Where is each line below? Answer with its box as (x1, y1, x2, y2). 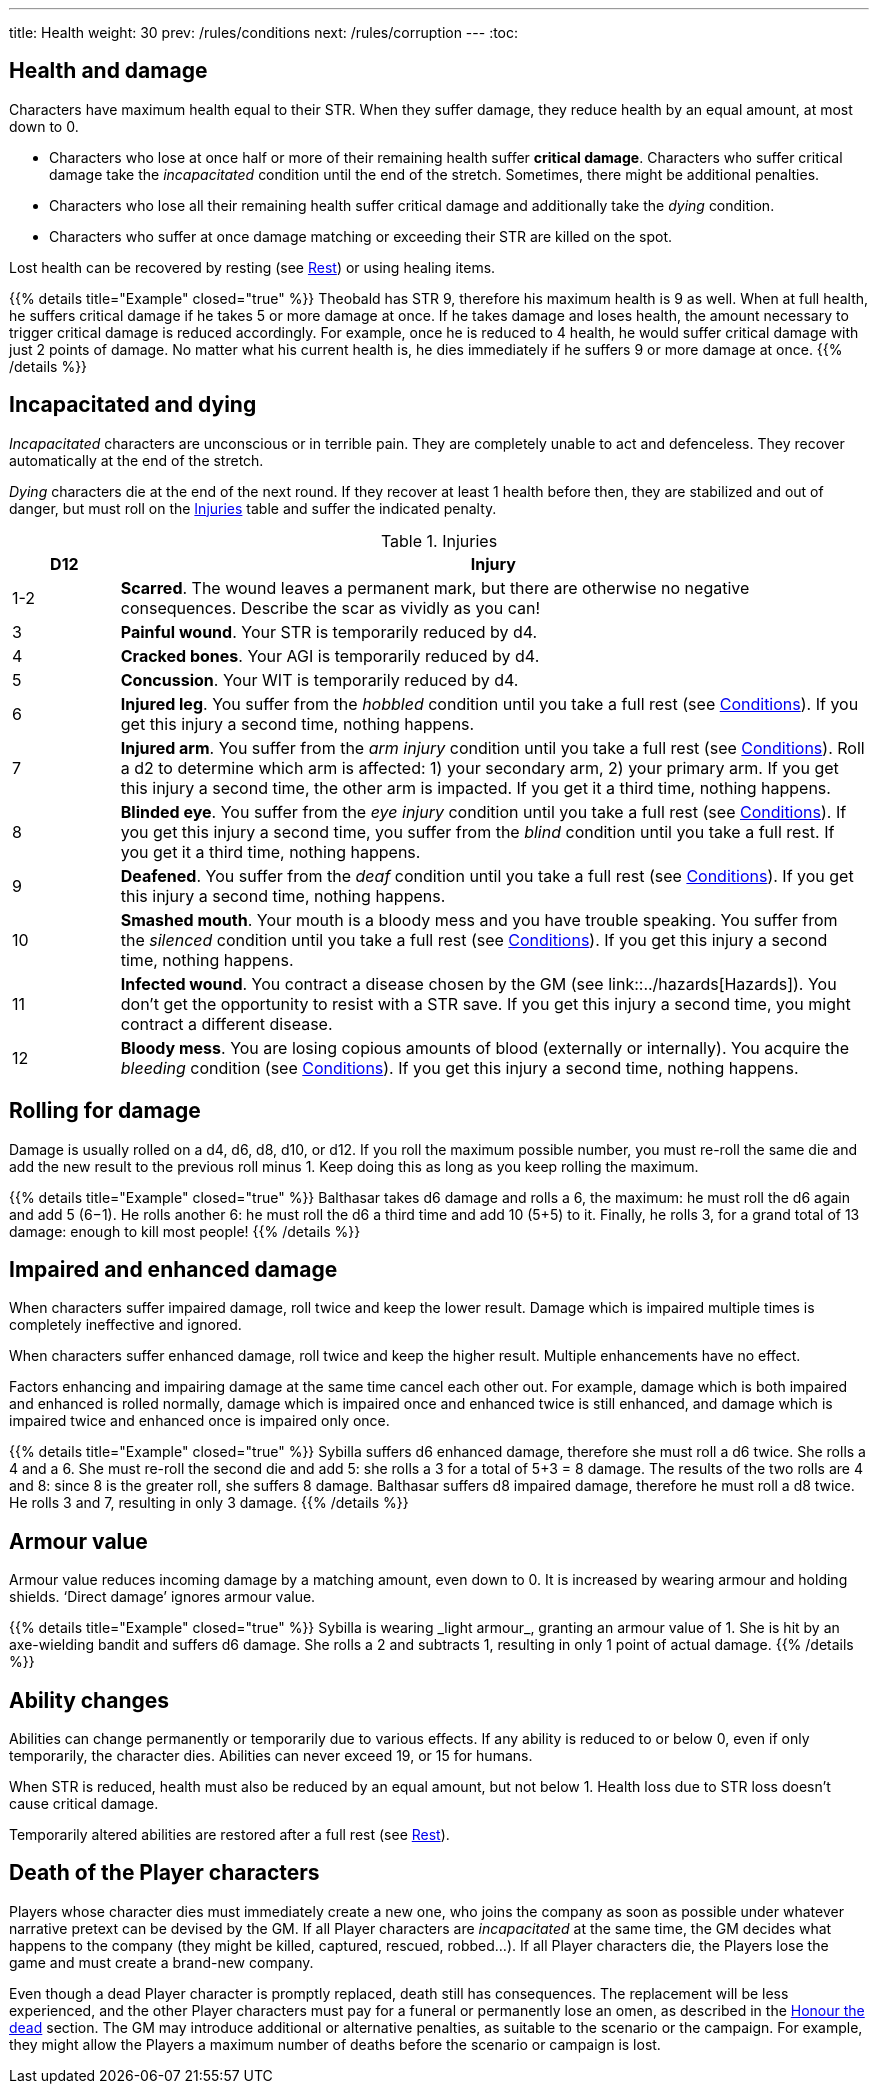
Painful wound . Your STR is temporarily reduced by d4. (120, 621, 538, 642)
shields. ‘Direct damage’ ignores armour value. (9, 1588, 316, 1606)
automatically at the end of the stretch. (9, 451, 264, 469)
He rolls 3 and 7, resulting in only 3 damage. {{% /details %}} (9, 1494, 409, 1512)
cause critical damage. (9, 1795, 159, 1813)
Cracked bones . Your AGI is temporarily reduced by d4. (120, 645, 540, 666)
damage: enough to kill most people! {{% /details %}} (9, 1222, 361, 1240)
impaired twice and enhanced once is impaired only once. (9, 1412, 390, 1430)
